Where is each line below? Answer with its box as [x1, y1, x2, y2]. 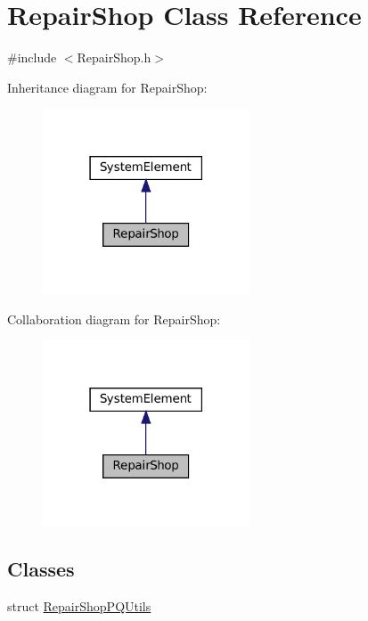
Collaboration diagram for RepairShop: [7, 309, 221, 328]
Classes [7, 554, 75, 582]
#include [7, 48, 57, 67]
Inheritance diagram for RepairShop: [7, 78, 208, 96]
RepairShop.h [77, 48, 151, 67]
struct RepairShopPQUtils [7, 596, 151, 615]
